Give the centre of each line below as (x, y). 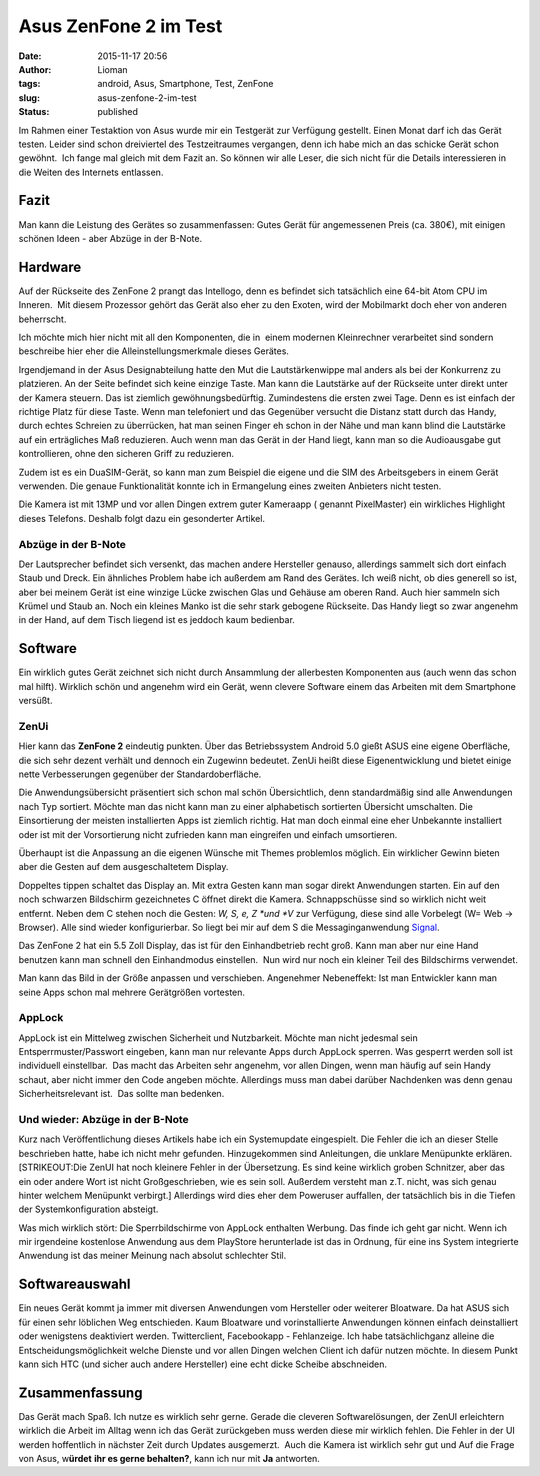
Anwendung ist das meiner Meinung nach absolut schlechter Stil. (152, 1256)
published (118, 112)
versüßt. (35, 701)
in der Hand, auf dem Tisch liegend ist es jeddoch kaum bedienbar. (156, 620)
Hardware (50, 266)
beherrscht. (42, 319)
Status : (34, 112)
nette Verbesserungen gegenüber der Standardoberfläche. (140, 774)
